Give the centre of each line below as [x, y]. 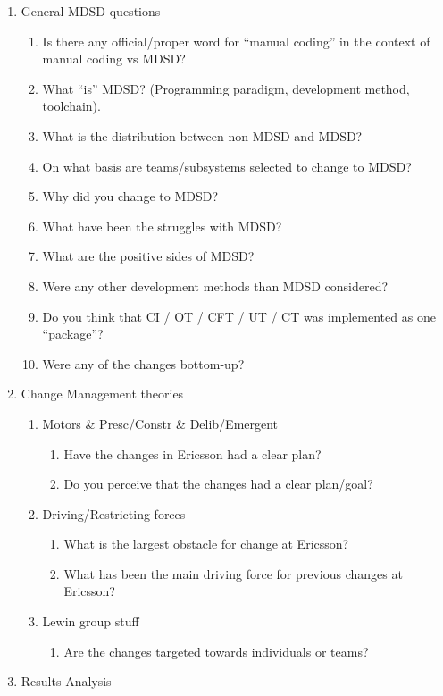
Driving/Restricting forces [114, 513]
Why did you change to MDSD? [130, 196]
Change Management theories [102, 394]
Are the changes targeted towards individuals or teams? [216, 651]
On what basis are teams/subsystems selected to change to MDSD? [227, 166]
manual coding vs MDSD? [114, 59]
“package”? [73, 334]
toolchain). [71, 106]
